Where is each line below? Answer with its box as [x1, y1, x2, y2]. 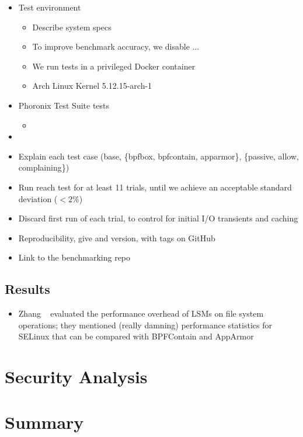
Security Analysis [5, 365, 148, 389]
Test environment [18, 1, 81, 13]
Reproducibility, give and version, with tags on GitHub [18, 231, 215, 244]
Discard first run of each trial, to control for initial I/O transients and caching [18, 212, 298, 224]
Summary [5, 410, 84, 434]
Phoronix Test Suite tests [18, 99, 110, 111]
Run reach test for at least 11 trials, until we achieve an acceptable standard [18, 181, 292, 193]
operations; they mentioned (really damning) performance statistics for [18, 318, 272, 331]
